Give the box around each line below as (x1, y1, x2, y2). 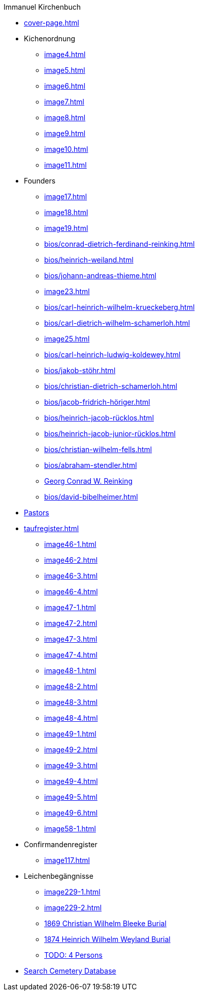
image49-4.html (44, 777, 98, 785)
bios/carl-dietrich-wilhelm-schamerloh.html (44, 319, 190, 327)
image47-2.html (44, 619, 97, 627)
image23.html (44, 287, 90, 296)
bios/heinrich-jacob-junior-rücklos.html (44, 429, 176, 438)
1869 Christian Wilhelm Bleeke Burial (44, 919, 167, 928)
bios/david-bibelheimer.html (44, 492, 138, 501)
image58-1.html (44, 824, 96, 833)
